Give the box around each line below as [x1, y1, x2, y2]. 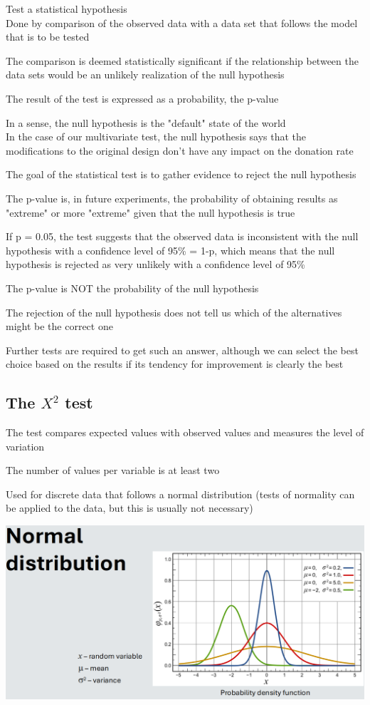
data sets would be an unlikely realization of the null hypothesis [6, 67, 285, 82]
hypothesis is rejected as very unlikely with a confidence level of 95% [6, 257, 305, 272]
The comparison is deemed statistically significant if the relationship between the [6, 53, 359, 68]
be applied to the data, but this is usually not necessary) [6, 500, 253, 515]
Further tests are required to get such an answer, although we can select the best [6, 342, 359, 357]
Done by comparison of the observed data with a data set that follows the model [6, 15, 358, 30]
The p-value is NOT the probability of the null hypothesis [6, 280, 259, 295]
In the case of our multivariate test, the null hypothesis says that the [6, 129, 307, 144]
